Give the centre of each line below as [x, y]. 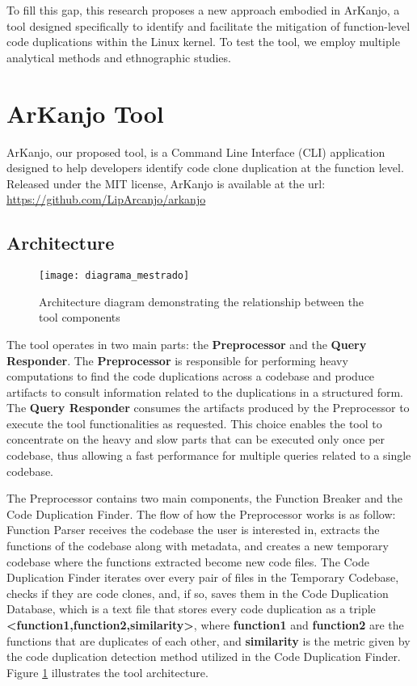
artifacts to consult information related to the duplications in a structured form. [205, 391]
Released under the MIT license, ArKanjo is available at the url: [166, 183]
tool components [80, 317]
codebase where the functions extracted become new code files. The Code [188, 561]
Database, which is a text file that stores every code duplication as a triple [191, 609]
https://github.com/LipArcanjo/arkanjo [106, 199]
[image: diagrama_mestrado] [114, 276]
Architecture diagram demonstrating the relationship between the [202, 301]
